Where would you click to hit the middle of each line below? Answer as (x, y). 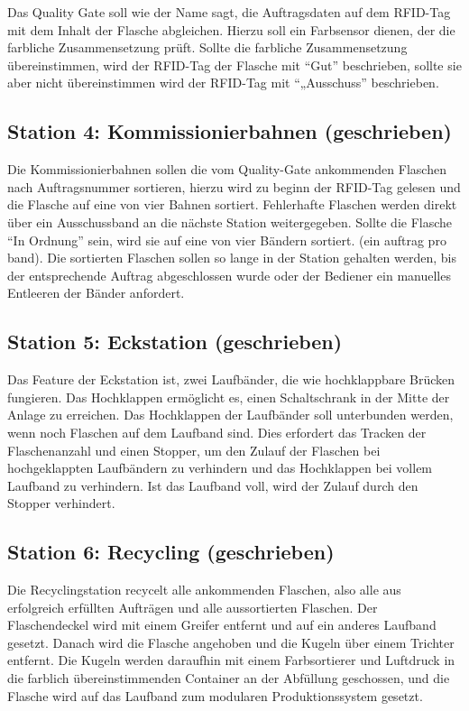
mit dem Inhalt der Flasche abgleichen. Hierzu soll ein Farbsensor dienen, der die (231, 29)
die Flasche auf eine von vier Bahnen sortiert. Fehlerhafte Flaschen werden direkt (232, 204)
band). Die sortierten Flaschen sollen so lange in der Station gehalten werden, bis (232, 258)
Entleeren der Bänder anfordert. (96, 293)
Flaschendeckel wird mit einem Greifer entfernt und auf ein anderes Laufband (222, 625)
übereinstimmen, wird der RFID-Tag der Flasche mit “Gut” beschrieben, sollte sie (234, 65)
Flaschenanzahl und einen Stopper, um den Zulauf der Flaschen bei (194, 450)
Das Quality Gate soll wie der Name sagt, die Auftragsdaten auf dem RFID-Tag (229, 12)
